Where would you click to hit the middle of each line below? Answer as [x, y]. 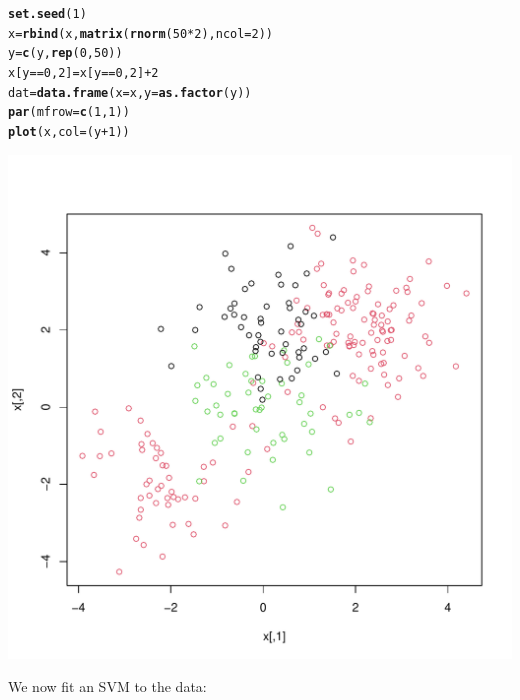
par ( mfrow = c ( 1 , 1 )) [69, 112]
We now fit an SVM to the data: [107, 686]
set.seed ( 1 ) [47, 14]
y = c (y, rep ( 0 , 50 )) [65, 53]
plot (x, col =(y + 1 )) [69, 131]
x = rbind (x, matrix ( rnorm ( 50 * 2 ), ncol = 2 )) [141, 33]
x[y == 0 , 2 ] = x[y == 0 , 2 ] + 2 [83, 72]
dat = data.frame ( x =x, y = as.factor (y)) [130, 92]
